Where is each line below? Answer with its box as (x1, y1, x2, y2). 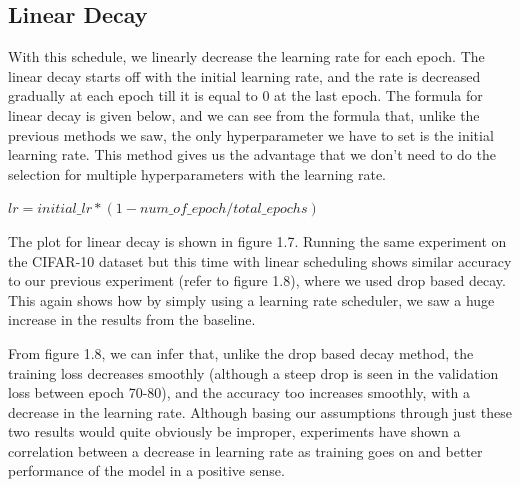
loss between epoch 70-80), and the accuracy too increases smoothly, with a (8, 382, 471, 403)
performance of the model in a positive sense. (8, 460, 285, 481)
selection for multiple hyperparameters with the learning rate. (8, 163, 387, 184)
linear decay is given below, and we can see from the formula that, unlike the (8, 104, 480, 125)
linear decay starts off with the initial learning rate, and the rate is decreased (8, 65, 481, 86)
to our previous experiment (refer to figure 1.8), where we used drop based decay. (8, 270, 506, 291)
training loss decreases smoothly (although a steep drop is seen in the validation (8, 362, 499, 383)
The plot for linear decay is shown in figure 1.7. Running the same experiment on (8, 230, 507, 251)
